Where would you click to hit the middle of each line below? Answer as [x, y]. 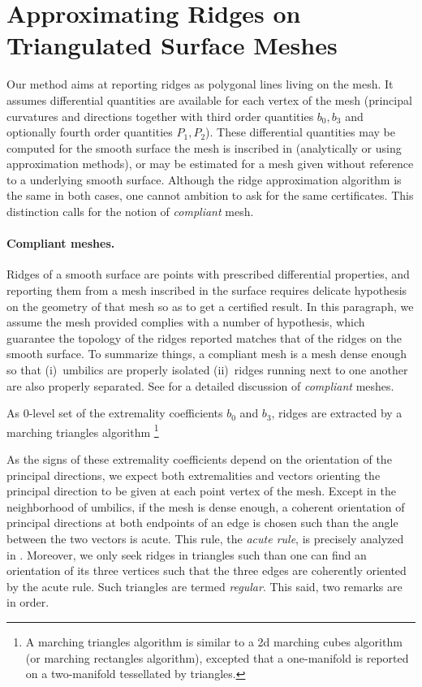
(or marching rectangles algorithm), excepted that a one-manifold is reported [217, 657]
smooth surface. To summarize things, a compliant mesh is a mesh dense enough [207, 354]
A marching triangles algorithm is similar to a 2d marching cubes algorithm [214, 641]
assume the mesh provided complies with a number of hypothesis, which [186, 322]
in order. [28, 602]
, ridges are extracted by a [337, 413]
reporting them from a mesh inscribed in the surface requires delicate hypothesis [207, 290]
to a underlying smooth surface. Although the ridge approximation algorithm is [204, 179]
